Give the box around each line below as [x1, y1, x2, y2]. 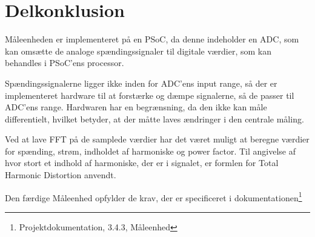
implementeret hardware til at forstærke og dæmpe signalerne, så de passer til [5, 88, 294, 101]
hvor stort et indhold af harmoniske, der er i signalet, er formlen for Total [5, 156, 279, 169]
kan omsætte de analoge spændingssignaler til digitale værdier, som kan [5, 44, 271, 57]
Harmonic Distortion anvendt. [5, 169, 116, 181]
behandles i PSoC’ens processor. [5, 56, 124, 69]
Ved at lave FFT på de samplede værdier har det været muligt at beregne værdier [5, 133, 310, 145]
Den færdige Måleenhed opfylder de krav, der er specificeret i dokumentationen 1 [5, 189, 302, 204]
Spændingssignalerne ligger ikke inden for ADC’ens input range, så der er [5, 76, 277, 89]
